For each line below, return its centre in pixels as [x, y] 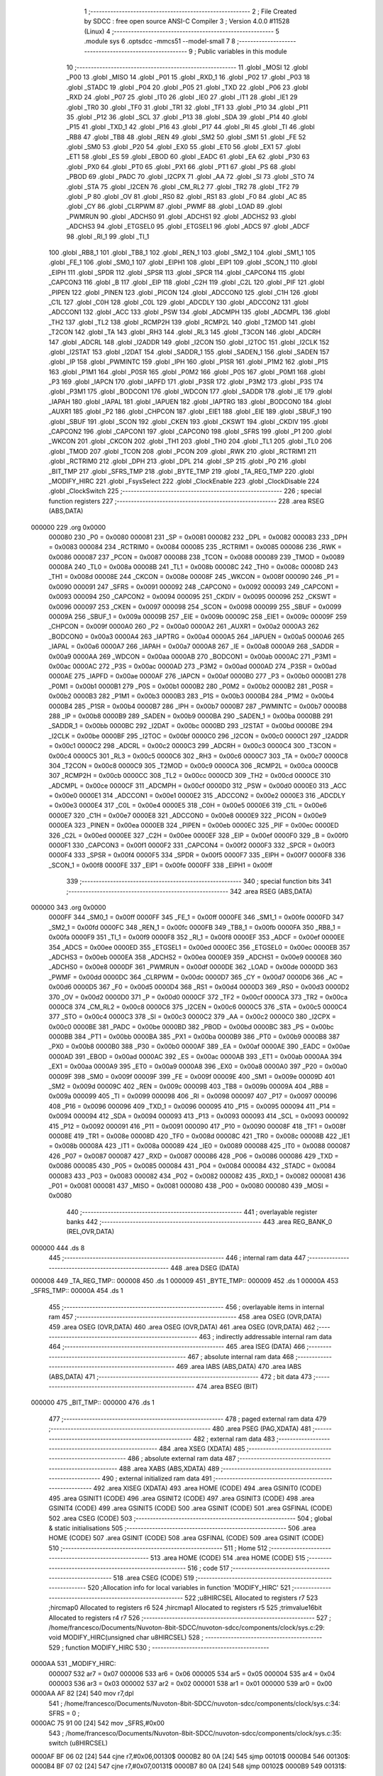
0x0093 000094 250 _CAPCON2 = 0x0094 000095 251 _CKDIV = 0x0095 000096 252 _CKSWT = [193, 597]
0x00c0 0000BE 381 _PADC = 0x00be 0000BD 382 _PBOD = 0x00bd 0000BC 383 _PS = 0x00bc [191, 1027]
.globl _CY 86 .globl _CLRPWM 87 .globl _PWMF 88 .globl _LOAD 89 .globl [174, 207]
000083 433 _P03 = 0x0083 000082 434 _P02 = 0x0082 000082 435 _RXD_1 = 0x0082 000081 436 [197, 1176]
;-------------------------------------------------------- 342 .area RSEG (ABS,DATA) [189, 891]
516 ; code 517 [209, 1568]
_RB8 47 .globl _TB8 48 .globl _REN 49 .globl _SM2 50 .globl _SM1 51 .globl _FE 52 [186, 137]
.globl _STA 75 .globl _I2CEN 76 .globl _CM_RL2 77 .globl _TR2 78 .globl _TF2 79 [183, 186]
